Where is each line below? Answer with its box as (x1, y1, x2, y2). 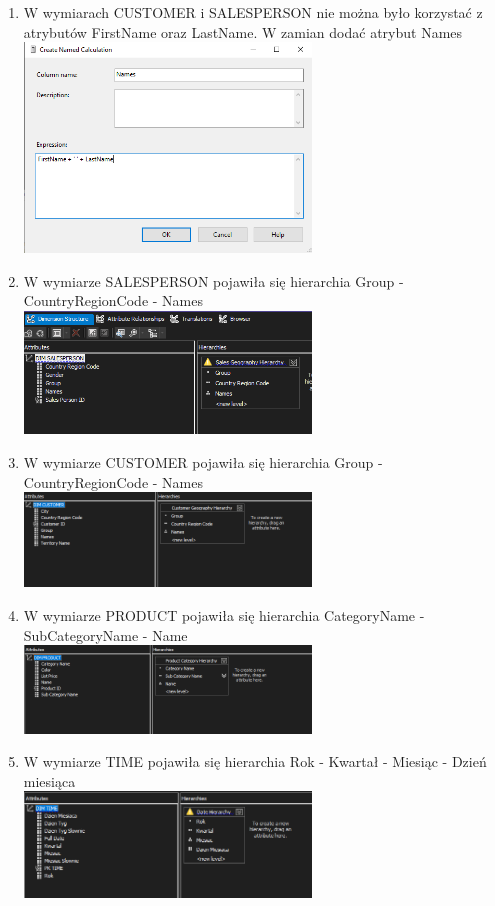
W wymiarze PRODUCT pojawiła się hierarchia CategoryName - (23, 605, 425, 626)
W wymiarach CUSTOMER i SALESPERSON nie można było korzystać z (23, 2, 483, 22)
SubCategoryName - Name (23, 624, 188, 645)
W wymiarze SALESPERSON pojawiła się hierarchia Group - (23, 270, 404, 291)
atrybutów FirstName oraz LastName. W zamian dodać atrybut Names (23, 21, 463, 42)
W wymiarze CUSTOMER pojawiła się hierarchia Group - (23, 452, 383, 473)
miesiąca (23, 770, 76, 791)
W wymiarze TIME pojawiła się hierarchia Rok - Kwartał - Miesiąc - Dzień (23, 751, 487, 772)
